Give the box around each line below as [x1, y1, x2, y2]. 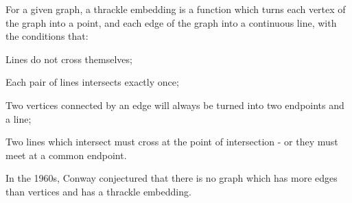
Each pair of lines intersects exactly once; [5, 75, 179, 89]
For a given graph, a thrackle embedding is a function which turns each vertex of [5, 2, 346, 16]
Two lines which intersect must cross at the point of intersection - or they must [5, 134, 338, 149]
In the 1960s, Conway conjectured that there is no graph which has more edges [5, 171, 338, 185]
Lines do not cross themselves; [5, 51, 132, 66]
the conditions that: [5, 29, 89, 43]
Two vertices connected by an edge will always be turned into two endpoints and [5, 97, 344, 112]
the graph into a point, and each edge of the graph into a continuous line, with [5, 15, 337, 29]
